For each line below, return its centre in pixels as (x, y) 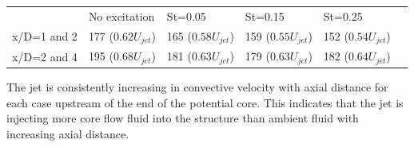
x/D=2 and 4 (45, 56)
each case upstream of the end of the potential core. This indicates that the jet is (205, 102)
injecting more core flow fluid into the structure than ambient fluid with (183, 118)
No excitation (121, 15)
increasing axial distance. (68, 134)
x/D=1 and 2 (45, 36)
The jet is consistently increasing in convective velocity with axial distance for (197, 87)
